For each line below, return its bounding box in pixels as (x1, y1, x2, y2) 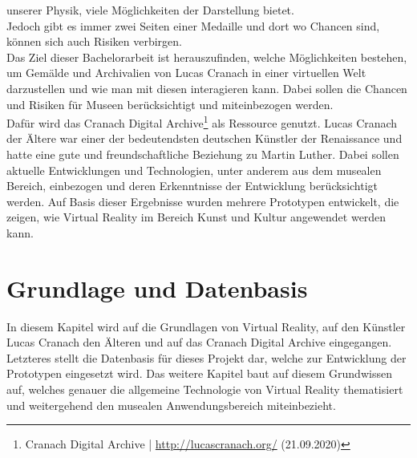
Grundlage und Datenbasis (6, 271, 308, 304)
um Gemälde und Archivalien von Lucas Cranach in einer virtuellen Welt (6, 64, 366, 81)
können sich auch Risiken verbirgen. (6, 33, 182, 50)
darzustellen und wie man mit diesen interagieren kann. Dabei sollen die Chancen (6, 79, 407, 96)
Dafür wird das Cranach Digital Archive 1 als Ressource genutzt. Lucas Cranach (6, 112, 398, 131)
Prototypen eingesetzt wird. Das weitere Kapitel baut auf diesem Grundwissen (6, 365, 392, 382)
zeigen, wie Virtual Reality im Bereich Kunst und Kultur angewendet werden (6, 209, 387, 225)
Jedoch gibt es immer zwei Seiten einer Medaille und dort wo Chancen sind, (6, 17, 380, 34)
